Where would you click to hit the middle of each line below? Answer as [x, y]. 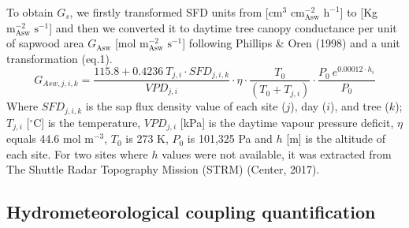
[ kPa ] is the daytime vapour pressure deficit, [287, 122]
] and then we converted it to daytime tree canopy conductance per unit [223, 27]
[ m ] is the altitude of [336, 138]
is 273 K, [147, 138]
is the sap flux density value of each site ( [186, 106]
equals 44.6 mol [44, 138]
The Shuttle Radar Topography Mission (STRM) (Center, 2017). [163, 169]
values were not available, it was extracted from [277, 153]
